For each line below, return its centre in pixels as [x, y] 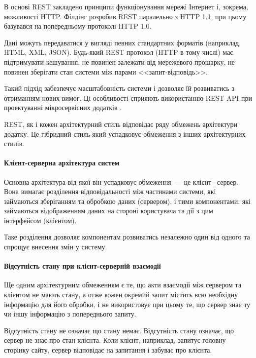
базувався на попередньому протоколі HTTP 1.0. [78, 26]
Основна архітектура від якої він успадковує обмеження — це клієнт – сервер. [121, 181]
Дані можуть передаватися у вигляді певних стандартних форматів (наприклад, [123, 42]
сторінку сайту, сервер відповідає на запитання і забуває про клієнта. [108, 350]
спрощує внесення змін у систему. [56, 247]
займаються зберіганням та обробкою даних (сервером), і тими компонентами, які [127, 201]
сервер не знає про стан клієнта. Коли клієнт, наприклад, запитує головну [115, 340]
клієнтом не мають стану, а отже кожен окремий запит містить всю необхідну [121, 295]
